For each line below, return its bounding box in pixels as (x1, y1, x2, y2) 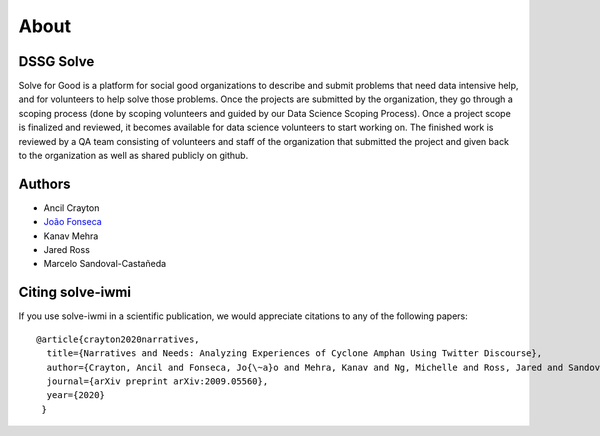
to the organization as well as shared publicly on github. (18, 150, 249, 162)
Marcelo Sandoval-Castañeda (43, 258, 167, 270)
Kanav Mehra (43, 230, 99, 242)
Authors (18, 175, 71, 192)
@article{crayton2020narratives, (36, 333, 200, 345)
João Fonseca (43, 216, 102, 228)
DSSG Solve (18, 53, 95, 70)
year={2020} (46, 390, 105, 401)
